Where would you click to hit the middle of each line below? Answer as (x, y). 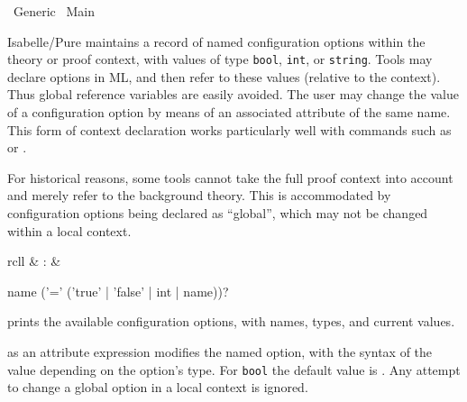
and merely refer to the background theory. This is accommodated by (199, 195)
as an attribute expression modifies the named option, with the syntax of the (220, 351)
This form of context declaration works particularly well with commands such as (229, 129)
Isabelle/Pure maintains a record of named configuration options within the (216, 41)
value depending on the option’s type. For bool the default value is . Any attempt (234, 369)
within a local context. (69, 230)
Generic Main (54, 11)
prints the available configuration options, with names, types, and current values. (231, 321)
